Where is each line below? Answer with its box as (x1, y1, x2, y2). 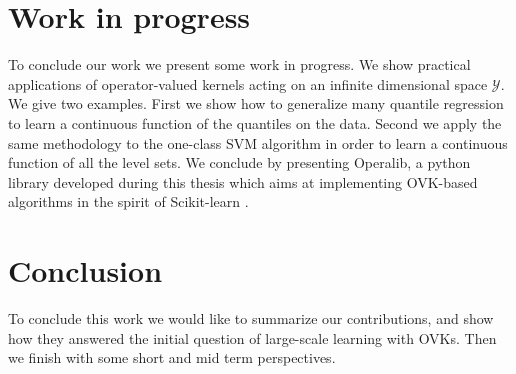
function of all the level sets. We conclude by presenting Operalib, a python (8, 152, 471, 173)
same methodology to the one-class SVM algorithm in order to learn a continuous (8, 132, 508, 153)
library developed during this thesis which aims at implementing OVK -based (8, 171, 478, 192)
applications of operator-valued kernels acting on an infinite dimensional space (8, 73, 488, 94)
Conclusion (8, 250, 163, 291)
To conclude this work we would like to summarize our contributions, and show (8, 308, 494, 328)
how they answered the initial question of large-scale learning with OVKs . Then (8, 327, 497, 348)
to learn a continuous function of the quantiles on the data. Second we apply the (8, 112, 502, 133)
